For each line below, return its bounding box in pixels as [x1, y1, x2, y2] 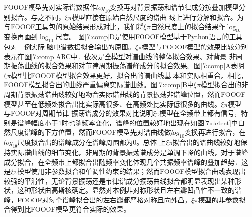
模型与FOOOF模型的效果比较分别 [142, 41, 248, 51]
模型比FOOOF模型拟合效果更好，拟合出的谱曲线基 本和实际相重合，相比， [11, 70, 248, 80]
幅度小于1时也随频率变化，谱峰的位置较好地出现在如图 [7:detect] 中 [31, 117, 238, 127]
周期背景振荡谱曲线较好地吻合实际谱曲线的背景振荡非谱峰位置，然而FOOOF [4, 89, 246, 99]
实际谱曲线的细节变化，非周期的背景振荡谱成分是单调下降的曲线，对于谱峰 [10, 147, 248, 157]
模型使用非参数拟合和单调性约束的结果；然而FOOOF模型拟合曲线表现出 [17, 166, 246, 176]
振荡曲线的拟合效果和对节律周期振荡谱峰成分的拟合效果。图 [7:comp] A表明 [10, 61, 244, 71]
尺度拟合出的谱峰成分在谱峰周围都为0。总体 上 [17, 137, 166, 147]
